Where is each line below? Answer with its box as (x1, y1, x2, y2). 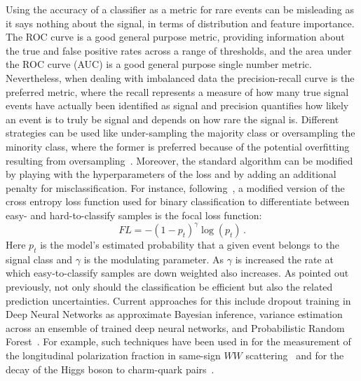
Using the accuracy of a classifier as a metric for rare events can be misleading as (6, 2, 354, 16)
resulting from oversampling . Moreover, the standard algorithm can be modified (6, 153, 353, 167)
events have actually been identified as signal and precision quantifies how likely (6, 98, 349, 113)
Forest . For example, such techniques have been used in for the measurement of (6, 334, 351, 349)
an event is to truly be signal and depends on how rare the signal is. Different (6, 111, 339, 126)
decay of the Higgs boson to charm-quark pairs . (6, 361, 214, 376)
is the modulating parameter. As (83, 251, 224, 266)
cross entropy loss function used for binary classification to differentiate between (6, 194, 350, 209)
